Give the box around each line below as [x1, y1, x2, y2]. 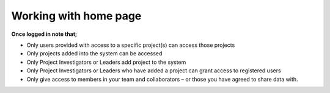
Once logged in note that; [11, 30, 78, 38]
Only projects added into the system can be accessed [26, 50, 163, 57]
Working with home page [11, 9, 142, 22]
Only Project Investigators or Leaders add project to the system [26, 58, 186, 66]
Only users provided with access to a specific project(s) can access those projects [26, 41, 235, 49]
